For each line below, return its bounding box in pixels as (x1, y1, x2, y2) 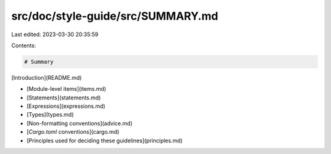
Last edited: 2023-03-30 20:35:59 (11, 31, 99, 38)
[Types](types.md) (26, 111, 74, 118)
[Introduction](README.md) (11, 74, 82, 81)
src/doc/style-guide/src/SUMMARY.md (11, 9, 219, 23)
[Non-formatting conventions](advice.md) (26, 120, 133, 127)
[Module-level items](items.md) (26, 85, 107, 93)
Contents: (11, 42, 36, 49)
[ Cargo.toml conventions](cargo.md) (26, 128, 120, 136)
